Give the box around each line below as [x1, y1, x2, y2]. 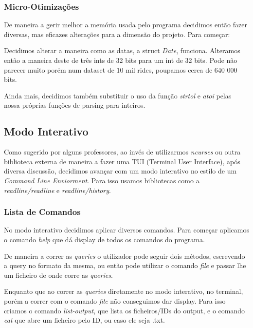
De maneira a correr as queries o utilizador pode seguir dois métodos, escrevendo [4, 251, 245, 261]
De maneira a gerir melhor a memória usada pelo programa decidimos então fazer [4, 19, 247, 30]
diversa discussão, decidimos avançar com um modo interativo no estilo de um [4, 166, 237, 176]
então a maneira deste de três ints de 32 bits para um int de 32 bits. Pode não [4, 55, 237, 65]
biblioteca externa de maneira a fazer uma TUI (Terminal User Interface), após [4, 156, 240, 166]
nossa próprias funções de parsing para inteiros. [4, 100, 145, 110]
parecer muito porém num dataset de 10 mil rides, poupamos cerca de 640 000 [4, 64, 237, 75]
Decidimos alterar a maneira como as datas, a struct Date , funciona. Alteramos [4, 45, 240, 56]
